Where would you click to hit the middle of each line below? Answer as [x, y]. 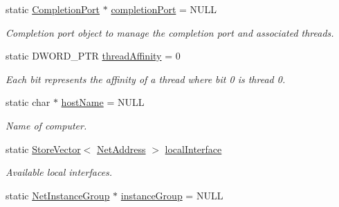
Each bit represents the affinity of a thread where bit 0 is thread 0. [146, 79]
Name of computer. [46, 125]
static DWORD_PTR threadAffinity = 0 [93, 56]
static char [28, 102]
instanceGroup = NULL [172, 195]
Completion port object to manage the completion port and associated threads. [170, 32]
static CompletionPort [53, 9]
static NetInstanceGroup [58, 195]
